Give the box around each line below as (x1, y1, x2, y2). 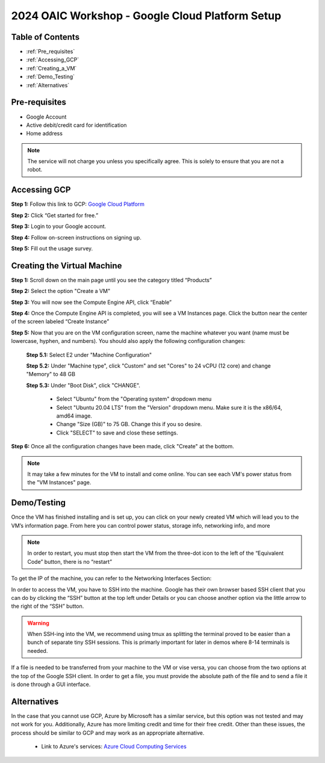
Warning (27, 619, 49, 626)
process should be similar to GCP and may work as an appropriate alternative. (11, 729, 205, 737)
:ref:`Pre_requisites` (26, 48, 75, 55)
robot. (27, 166, 43, 173)
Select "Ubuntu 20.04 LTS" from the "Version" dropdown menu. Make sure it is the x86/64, (56, 404, 282, 411)
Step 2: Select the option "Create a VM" (11, 288, 111, 295)
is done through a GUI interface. (11, 681, 91, 688)
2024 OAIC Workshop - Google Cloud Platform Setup (11, 9, 282, 22)
